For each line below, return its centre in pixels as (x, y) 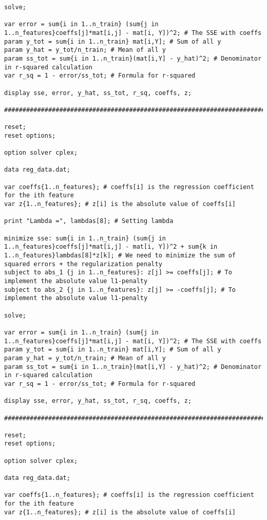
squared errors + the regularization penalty (83, 264)
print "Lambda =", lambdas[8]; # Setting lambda (89, 221)
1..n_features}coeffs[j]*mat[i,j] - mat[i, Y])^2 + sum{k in (111, 247)
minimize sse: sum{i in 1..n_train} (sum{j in (85, 238)
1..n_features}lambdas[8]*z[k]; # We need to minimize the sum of (120, 256)
